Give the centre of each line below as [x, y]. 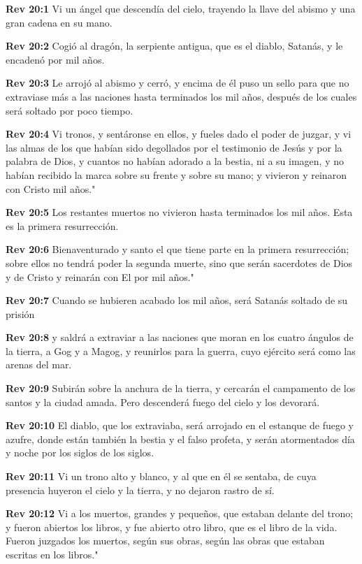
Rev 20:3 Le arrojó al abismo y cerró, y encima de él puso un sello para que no [178, 83]
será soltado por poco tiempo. [70, 110]
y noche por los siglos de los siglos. [80, 453]
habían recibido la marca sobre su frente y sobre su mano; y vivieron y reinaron [176, 174]
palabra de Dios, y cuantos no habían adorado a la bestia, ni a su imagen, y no [175, 161]
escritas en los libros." [52, 554]
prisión [20, 313]
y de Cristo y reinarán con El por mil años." [100, 276]
